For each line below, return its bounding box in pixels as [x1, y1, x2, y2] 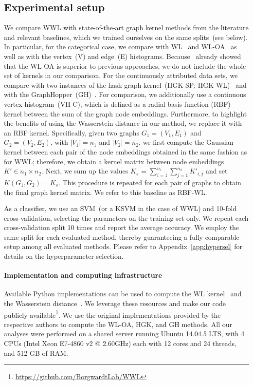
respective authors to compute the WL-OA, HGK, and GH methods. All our [4, 319, 232, 329]
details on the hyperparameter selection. [4, 251, 124, 261]
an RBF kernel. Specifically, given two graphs [4, 127, 140, 137]
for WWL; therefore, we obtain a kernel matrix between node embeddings [4, 156, 224, 166]
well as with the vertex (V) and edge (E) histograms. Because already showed [4, 51, 241, 61]
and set [206, 166, 228, 176]
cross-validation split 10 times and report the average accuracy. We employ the [4, 222, 239, 232]
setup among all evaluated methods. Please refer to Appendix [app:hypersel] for [4, 241, 242, 251]
